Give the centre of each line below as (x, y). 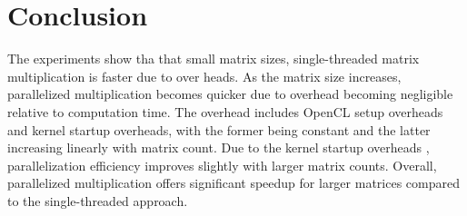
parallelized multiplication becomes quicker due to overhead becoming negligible (230, 94)
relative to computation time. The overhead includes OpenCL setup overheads (225, 111)
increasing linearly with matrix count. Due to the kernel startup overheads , (219, 147)
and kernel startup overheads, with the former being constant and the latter (219, 129)
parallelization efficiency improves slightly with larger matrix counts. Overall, (222, 165)
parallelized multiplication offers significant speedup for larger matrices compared (233, 183)
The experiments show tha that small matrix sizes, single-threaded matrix (214, 59)
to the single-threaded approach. (98, 200)
